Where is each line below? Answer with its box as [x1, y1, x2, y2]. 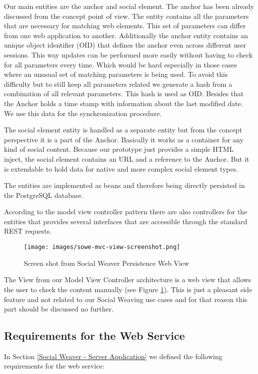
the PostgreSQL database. [4, 189, 83, 200]
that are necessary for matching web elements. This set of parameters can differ [4, 20, 246, 31]
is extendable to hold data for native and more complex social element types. [4, 163, 238, 174]
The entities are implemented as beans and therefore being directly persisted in [4, 180, 245, 190]
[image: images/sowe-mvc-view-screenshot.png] [24, 244, 180, 251]
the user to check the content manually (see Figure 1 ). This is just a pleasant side [4, 284, 253, 294]
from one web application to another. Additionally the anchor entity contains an [4, 30, 248, 40]
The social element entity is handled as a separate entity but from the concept [4, 125, 242, 135]
